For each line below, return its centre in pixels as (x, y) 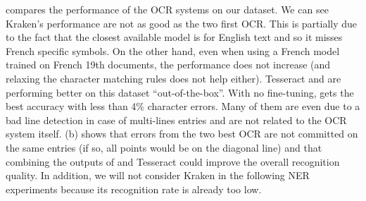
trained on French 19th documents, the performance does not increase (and (168, 65)
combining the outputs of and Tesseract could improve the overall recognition (173, 161)
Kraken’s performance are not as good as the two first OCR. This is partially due (182, 23)
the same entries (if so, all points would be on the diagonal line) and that (164, 147)
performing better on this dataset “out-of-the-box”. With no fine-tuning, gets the (180, 92)
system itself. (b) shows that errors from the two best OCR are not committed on (182, 134)
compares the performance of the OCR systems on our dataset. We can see (167, 9)
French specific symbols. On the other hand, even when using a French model (173, 50)
